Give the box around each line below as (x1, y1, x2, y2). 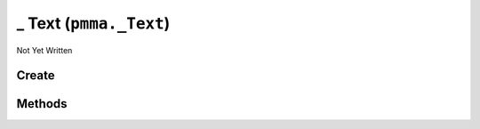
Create (16, 68, 55, 84)
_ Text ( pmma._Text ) (16, 13, 171, 33)
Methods (16, 96, 68, 111)
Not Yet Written (16, 44, 73, 55)
